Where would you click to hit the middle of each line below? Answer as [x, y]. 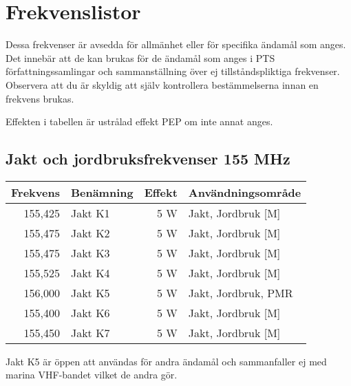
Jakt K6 [90, 312]
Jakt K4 [90, 272]
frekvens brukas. [40, 98]
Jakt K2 [90, 233]
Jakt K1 [90, 213]
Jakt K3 [90, 253]
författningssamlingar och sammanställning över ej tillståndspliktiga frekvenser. [173, 71]
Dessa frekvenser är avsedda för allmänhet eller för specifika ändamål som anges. [176, 44]
